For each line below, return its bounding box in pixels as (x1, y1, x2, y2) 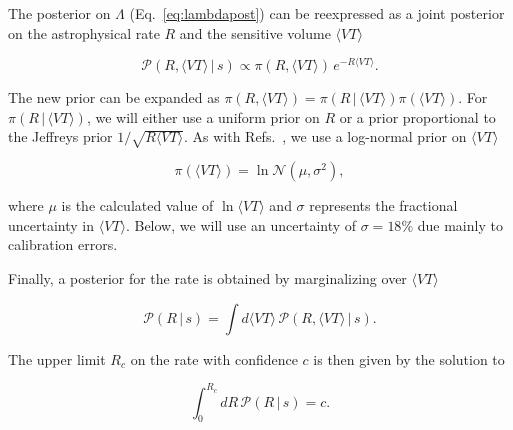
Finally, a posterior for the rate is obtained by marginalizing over (8, 268, 407, 288)
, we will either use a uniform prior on (86, 106, 320, 127)
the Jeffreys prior (8, 126, 113, 147)
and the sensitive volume (179, 22, 331, 43)
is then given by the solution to (313, 348, 505, 369)
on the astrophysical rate (8, 22, 160, 43)
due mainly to (417, 214, 503, 235)
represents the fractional (309, 195, 458, 216)
